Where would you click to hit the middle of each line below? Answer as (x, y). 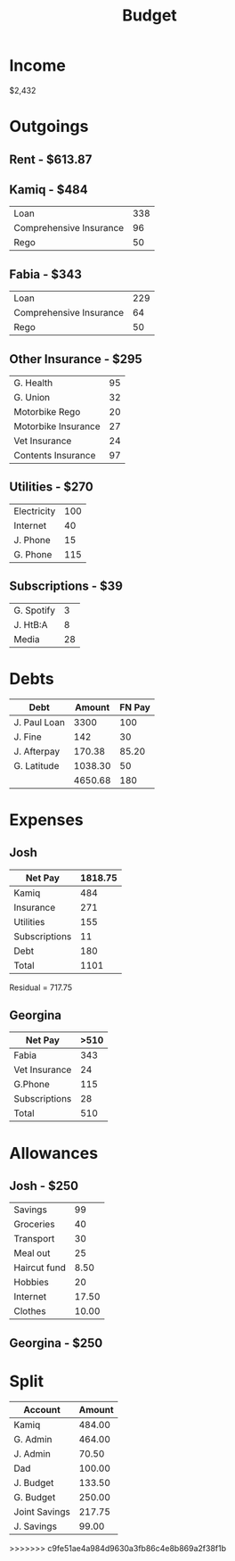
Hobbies (31, 1283)
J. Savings (36, 1526)
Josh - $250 (44, 1186)
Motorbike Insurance (57, 426)
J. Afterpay (37, 751)
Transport (34, 1239)
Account (42, 1409)
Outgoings (49, 127)
